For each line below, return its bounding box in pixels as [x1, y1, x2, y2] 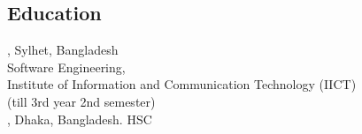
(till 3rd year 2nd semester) [7, 92, 156, 110]
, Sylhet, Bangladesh [7, 41, 119, 59]
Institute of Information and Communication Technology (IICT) [7, 75, 357, 93]
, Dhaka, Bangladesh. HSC [7, 109, 152, 128]
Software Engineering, [7, 57, 126, 76]
